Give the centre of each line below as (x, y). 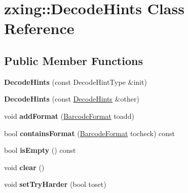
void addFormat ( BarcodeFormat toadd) (69, 116)
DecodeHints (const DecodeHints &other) (72, 99)
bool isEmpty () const (40, 150)
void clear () (24, 167)
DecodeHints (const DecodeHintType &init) (76, 82)
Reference (39, 28)
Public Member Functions (73, 60)
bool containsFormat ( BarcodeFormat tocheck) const (89, 133)
